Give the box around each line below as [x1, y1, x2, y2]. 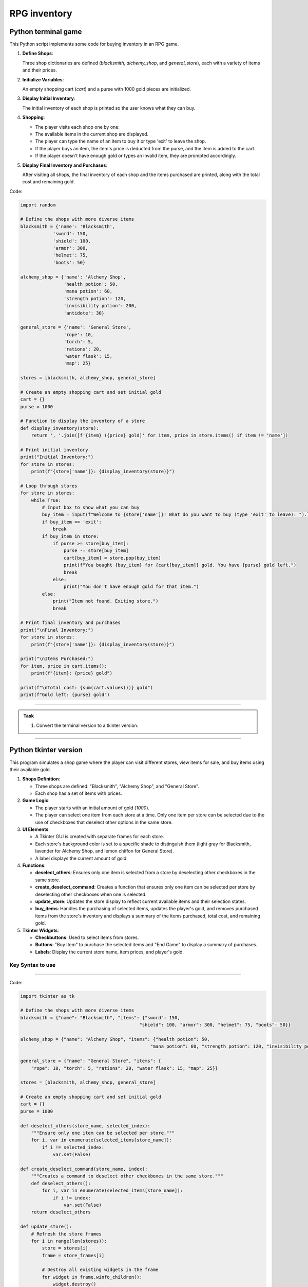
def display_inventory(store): [20, 425, 100, 431]
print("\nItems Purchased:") [20, 656, 94, 662]
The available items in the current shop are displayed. [35, 131, 149, 137]
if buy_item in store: [42, 533, 100, 539]
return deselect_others [31, 1209, 91, 1215]
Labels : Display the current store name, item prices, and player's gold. [35, 949, 184, 955]
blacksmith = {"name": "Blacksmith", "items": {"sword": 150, [20, 1015, 180, 1020]
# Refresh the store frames [31, 1231, 102, 1237]
